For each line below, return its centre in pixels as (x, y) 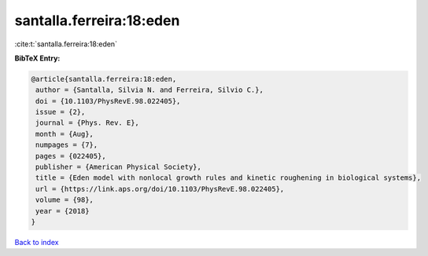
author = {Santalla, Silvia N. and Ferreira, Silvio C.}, (149, 90)
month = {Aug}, (65, 134)
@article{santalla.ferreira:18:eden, (104, 79)
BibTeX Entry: (37, 58)
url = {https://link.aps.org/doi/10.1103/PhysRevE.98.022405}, (160, 189)
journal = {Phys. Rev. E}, (87, 123)
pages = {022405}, (71, 156)
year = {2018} (63, 211)
